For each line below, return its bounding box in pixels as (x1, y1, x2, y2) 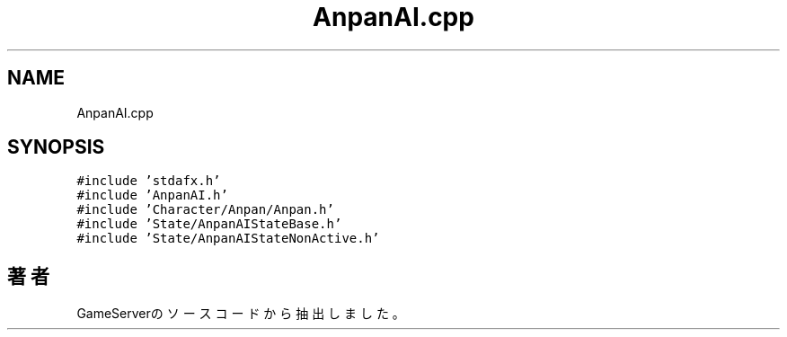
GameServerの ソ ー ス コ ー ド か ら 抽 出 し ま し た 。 (76, 306, 405, 322)
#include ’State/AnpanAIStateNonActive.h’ (76, 231, 380, 246)
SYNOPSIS (7, 136, 105, 159)
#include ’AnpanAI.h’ (76, 188, 228, 203)
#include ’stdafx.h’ (76, 173, 221, 189)
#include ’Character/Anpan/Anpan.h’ (76, 202, 334, 217)
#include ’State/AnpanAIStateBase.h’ (76, 217, 342, 232)
